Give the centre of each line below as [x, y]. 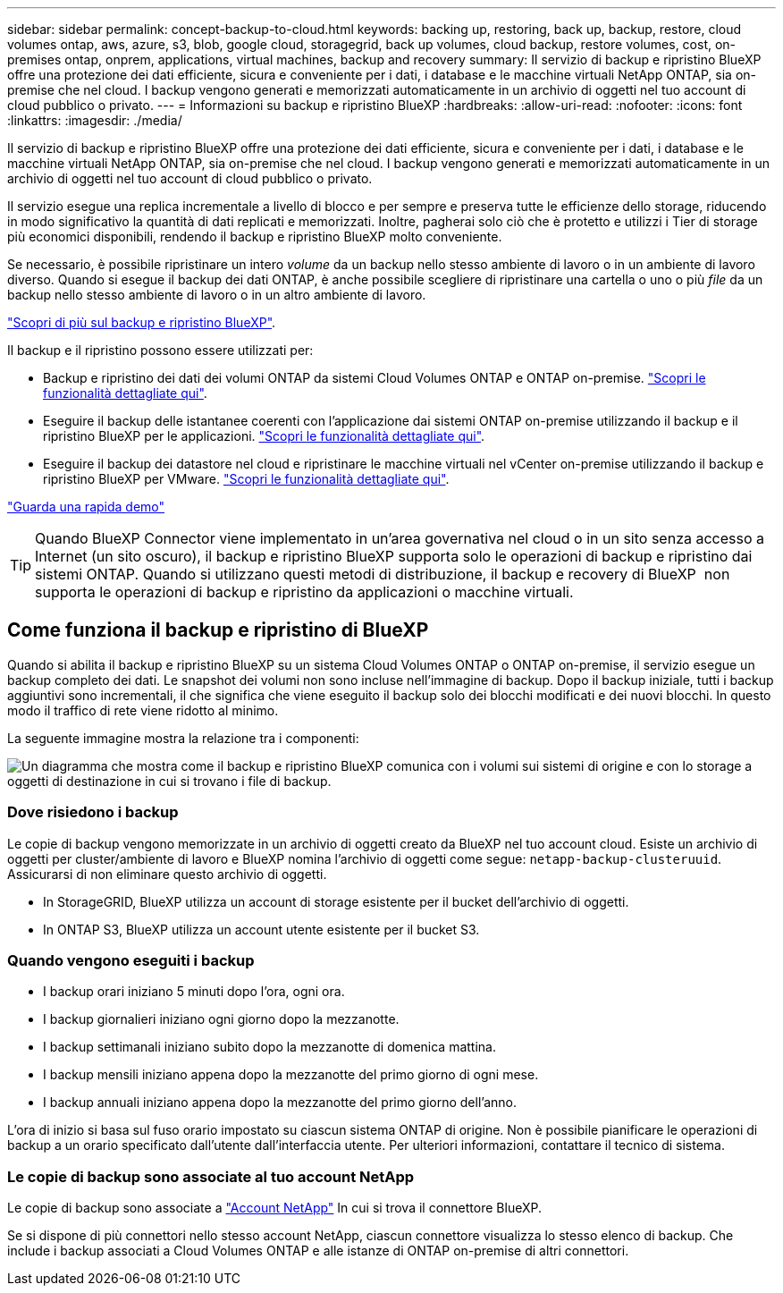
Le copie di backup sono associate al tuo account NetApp [211, 1176]
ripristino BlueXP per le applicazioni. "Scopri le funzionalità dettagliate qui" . [264, 436]
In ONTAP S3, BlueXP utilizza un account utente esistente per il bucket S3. [261, 929]
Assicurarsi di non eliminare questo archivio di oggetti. [167, 874]
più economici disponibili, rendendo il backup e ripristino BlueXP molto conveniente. [255, 237]
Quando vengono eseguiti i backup [131, 960]
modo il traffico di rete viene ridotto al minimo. [143, 710]
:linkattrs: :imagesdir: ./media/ [95, 120]
